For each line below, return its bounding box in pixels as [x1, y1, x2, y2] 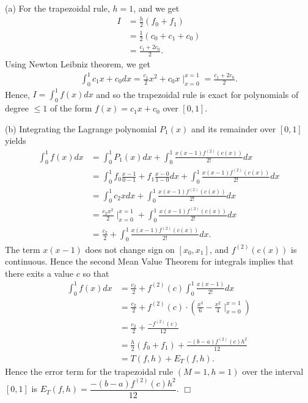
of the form [50, 102, 92, 115]
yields [5, 134, 26, 147]
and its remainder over [191, 122, 276, 135]
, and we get [133, 2, 180, 14]
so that [82, 266, 109, 279]
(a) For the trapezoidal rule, [5, 2, 110, 14]
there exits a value [5, 266, 74, 279]
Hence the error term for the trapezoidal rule [5, 364, 174, 377]
